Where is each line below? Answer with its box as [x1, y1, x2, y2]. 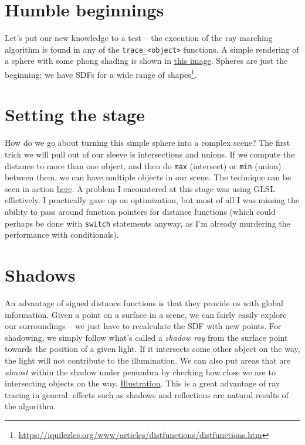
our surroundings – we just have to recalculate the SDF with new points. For [5, 320, 282, 332]
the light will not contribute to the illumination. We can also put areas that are [5, 354, 291, 366]
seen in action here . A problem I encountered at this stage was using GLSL [5, 182, 275, 194]
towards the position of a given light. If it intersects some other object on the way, [5, 343, 300, 355]
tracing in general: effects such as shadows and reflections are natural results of [5, 388, 289, 400]
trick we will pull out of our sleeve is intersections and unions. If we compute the [5, 148, 295, 160]
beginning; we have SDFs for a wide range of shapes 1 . [5, 66, 197, 80]
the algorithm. [5, 400, 56, 412]
